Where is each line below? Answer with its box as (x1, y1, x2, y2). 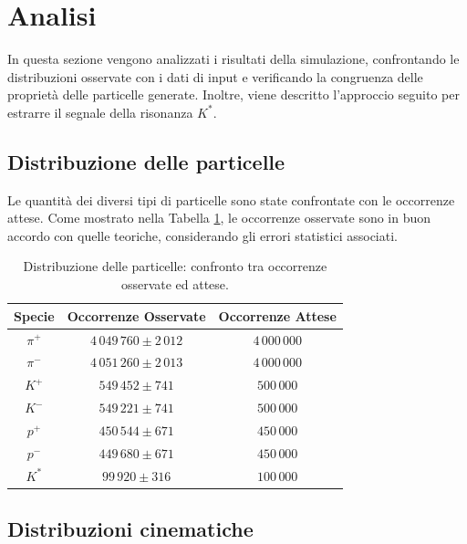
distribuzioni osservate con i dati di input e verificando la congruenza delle (7, 67, 423, 86)
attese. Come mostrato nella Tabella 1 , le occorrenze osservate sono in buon (7, 208, 431, 227)
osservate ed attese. (120, 275, 229, 294)
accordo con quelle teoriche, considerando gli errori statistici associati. (7, 225, 398, 245)
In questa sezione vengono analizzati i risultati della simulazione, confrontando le (7, 49, 460, 68)
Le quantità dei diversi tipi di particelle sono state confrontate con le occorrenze (7, 190, 455, 209)
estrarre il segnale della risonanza (7, 102, 193, 121)
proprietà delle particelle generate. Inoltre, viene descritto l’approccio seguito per (7, 85, 460, 104)
